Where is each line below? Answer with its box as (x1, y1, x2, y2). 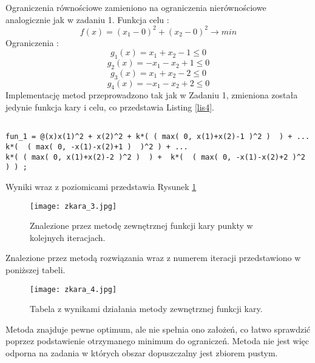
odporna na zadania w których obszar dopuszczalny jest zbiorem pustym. (5, 347, 278, 359)
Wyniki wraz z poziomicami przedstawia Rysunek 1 (5, 180, 197, 192)
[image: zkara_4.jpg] (30, 285, 117, 294)
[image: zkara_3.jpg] (30, 202, 117, 211)
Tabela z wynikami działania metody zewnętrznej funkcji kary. (30, 302, 263, 315)
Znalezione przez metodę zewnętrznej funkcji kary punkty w (30, 219, 253, 232)
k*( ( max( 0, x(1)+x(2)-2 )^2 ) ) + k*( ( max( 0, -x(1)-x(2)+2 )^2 (5, 152, 305, 161)
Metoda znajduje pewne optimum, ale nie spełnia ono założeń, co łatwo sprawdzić (5, 322, 311, 335)
